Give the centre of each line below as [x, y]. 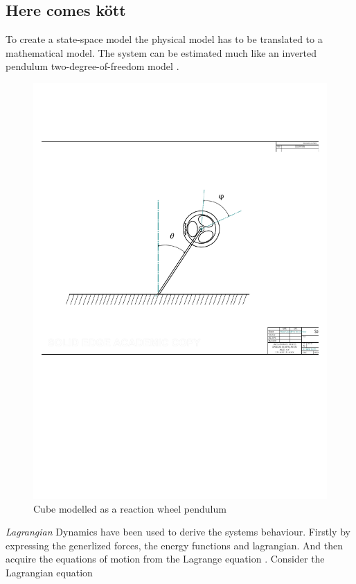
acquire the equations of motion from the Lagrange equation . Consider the [165, 559]
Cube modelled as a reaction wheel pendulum [130, 508]
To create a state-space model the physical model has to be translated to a [164, 39]
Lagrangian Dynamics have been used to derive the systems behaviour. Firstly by [178, 532]
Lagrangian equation [49, 572]
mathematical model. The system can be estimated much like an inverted [161, 52]
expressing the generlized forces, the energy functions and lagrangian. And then [175, 545]
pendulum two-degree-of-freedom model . [92, 66]
